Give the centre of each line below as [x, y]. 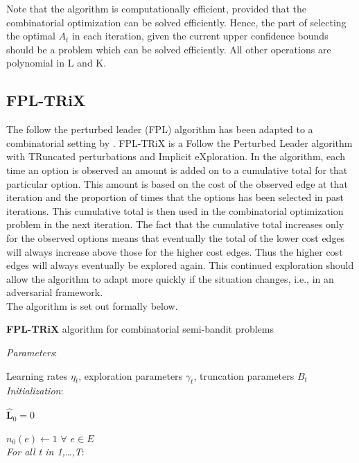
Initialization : [35, 391]
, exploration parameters [131, 375]
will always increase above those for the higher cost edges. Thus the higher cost [175, 251]
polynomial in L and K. [56, 63]
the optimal [31, 36]
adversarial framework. [55, 292]
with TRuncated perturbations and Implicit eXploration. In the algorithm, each [176, 156]
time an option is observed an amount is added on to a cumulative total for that [177, 169]
